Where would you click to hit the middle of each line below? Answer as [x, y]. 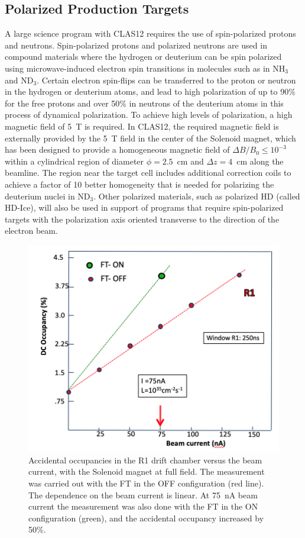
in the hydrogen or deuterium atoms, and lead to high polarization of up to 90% [150, 91]
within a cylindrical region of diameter [74, 161]
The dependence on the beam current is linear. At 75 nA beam [143, 494]
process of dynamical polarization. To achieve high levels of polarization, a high [149, 115]
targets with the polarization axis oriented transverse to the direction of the [142, 219]
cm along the [260, 161]
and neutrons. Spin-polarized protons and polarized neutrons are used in [136, 45]
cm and [190, 161]
